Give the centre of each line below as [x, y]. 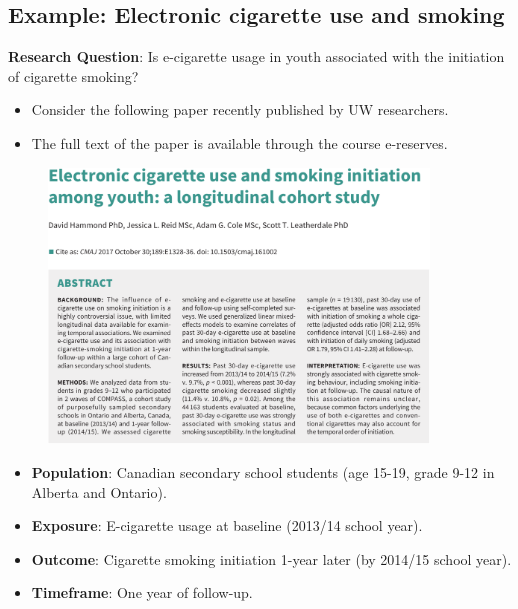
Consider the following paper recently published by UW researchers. [240, 109]
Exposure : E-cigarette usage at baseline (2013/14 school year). [227, 525]
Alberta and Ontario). [99, 491]
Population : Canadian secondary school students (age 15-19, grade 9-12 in [263, 472]
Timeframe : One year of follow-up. [142, 592]
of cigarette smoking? [73, 75]
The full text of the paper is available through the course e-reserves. [239, 142]
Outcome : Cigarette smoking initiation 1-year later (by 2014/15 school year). [271, 558]
